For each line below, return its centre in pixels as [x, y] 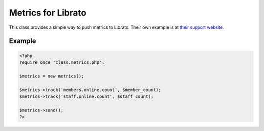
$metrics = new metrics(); [52, 76]
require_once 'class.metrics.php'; [62, 62]
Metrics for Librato [48, 13]
